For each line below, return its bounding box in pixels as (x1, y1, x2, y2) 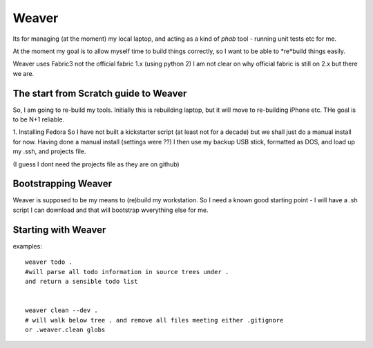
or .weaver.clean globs (25, 325, 106, 333)
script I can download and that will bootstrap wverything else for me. (12, 206, 209, 214)
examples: (12, 242, 43, 250)
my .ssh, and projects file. (12, 147, 86, 155)
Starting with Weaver (12, 224, 106, 235)
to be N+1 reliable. (12, 115, 65, 124)
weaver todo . (25, 258, 73, 266)
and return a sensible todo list (25, 277, 138, 285)
